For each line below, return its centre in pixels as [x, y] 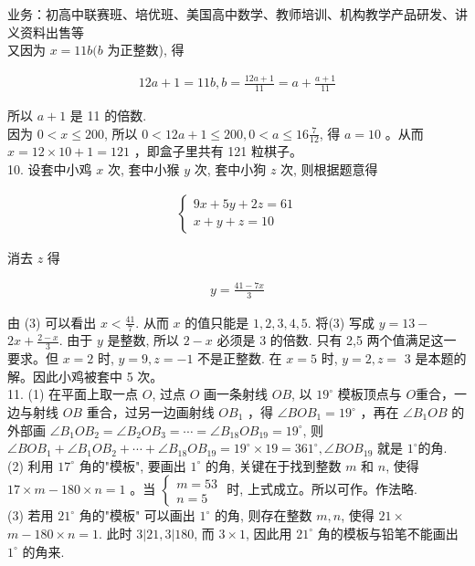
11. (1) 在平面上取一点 [73, 394]
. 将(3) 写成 [341, 322]
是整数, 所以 [143, 340]
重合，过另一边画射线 [150, 412]
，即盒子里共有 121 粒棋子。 [218, 151]
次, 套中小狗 [230, 168]
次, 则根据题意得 [329, 168]
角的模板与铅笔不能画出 [388, 533]
